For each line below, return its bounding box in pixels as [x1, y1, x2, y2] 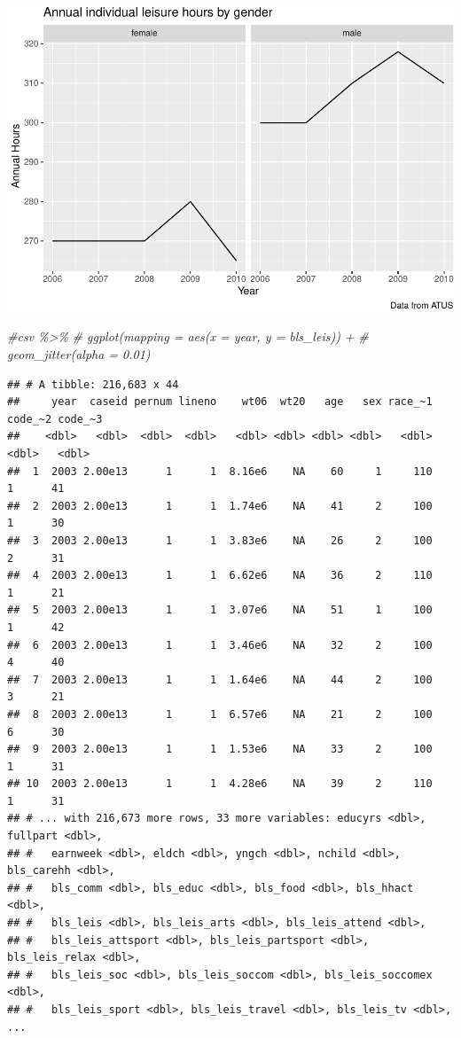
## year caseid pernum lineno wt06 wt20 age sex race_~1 [7, 395, 433, 409]
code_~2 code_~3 [7, 412, 103, 425]
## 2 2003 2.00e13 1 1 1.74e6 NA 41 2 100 [7, 499, 433, 512]
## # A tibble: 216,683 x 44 [7, 378, 179, 391]
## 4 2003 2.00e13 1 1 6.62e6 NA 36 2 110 [7, 569, 433, 582]
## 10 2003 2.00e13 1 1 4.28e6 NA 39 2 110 [7, 777, 433, 791]
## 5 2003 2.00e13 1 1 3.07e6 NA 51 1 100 [7, 604, 433, 617]
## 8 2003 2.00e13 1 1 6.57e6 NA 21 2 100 [7, 707, 433, 721]
